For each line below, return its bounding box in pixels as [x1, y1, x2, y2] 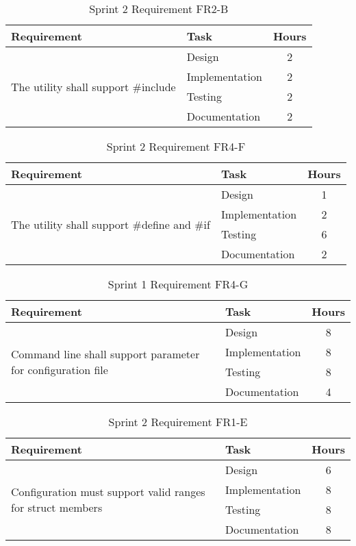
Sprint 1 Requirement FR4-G [107, 276, 249, 292]
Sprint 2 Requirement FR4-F [106, 138, 246, 154]
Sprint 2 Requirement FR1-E [108, 414, 248, 430]
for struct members [11, 499, 103, 515]
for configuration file [11, 362, 108, 377]
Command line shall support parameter [11, 346, 200, 362]
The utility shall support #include [11, 78, 176, 95]
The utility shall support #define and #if [11, 216, 210, 232]
